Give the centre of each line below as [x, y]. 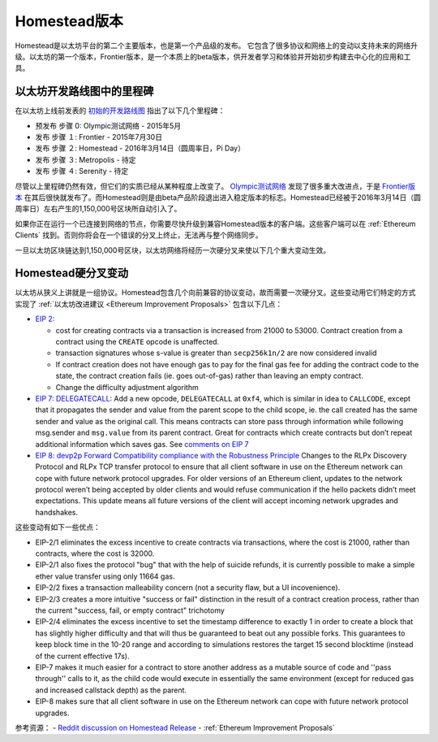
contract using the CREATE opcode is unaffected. [137, 342]
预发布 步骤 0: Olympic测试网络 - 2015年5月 [108, 125]
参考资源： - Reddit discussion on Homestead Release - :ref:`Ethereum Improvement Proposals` [175, 727]
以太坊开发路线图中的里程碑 [84, 91]
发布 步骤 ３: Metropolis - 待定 [86, 159]
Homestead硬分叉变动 [72, 273]
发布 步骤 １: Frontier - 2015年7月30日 [99, 137]
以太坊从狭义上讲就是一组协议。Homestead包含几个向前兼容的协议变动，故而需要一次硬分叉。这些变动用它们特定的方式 [215, 293]
